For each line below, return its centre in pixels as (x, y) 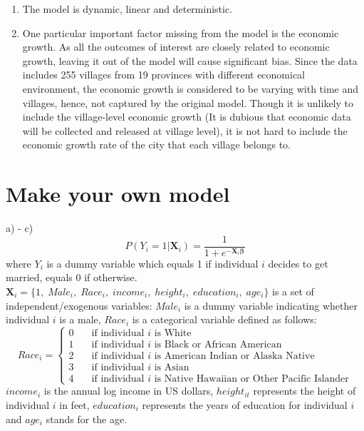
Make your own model (118, 194)
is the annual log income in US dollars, (129, 391)
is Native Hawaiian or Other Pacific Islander (251, 379)
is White (173, 333)
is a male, (80, 319)
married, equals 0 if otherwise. (72, 277)
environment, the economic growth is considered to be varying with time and (191, 88)
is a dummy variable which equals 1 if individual (152, 263)
